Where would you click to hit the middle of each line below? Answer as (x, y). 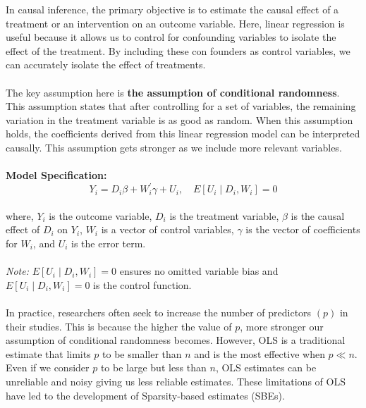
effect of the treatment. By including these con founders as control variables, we (178, 50)
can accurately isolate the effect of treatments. (106, 64)
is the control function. (142, 284)
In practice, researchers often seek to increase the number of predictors (159, 312)
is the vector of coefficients (303, 229)
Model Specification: (56, 175)
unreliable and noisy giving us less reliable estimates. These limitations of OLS (176, 381)
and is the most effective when (260, 353)
